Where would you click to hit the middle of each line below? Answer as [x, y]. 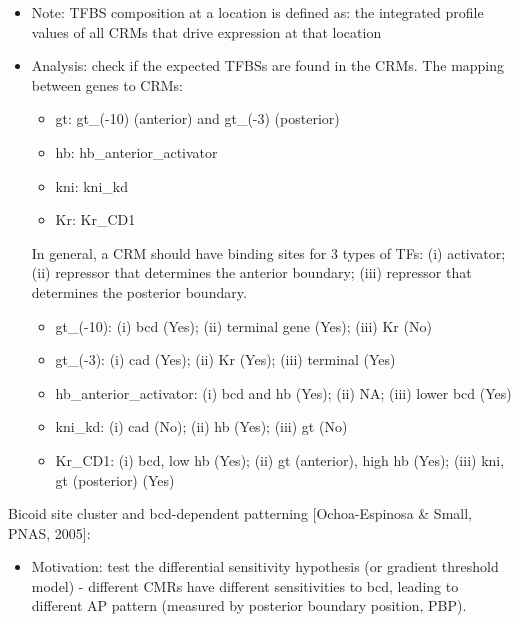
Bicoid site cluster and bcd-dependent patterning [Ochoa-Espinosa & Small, [240, 513]
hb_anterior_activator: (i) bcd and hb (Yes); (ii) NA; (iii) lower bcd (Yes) [283, 392]
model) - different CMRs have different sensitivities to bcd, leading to [245, 585]
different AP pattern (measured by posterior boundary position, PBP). [249, 605]
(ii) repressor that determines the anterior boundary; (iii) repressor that [251, 272]
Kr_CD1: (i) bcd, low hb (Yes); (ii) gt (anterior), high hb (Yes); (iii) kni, [280, 459]
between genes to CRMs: [107, 84]
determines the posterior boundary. [139, 291]
